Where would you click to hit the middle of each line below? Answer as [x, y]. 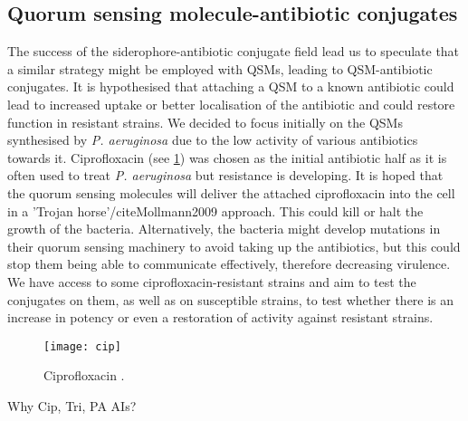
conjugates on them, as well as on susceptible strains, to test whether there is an [231, 299]
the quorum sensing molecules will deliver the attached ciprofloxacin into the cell [231, 192]
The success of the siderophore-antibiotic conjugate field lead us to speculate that [234, 51]
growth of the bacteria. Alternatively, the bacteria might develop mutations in [224, 229]
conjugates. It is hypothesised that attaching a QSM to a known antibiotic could [231, 86]
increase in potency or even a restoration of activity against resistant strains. [220, 317]
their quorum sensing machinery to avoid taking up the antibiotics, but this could [234, 246]
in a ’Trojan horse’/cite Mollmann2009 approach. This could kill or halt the [215, 210]
